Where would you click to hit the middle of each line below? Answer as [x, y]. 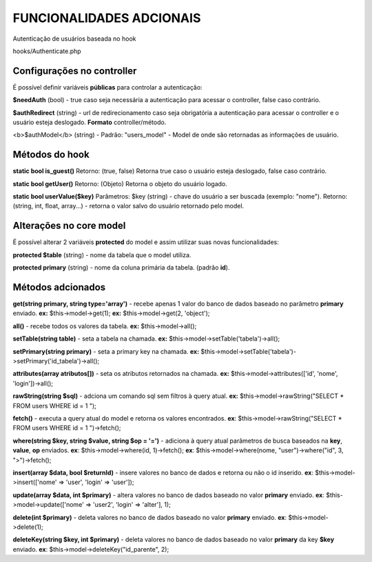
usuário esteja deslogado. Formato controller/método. [90, 122]
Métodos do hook [51, 155]
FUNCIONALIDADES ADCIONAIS [107, 18]
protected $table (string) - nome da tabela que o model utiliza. [102, 254]
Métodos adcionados [59, 287]
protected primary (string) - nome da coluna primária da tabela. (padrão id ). [121, 268]
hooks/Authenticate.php [47, 51]
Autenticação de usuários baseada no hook [74, 39]
